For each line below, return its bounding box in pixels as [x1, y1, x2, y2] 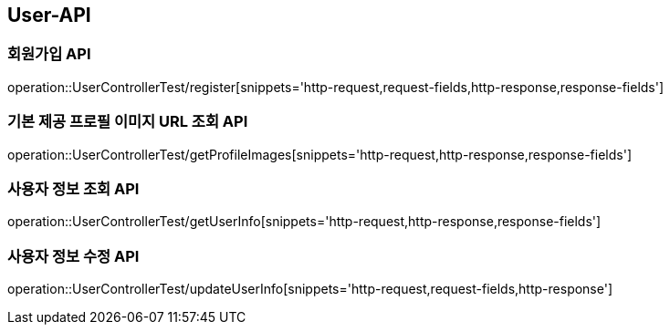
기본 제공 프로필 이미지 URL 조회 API [7, 112, 248, 131]
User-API [7, 4, 91, 26]
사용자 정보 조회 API [7, 179, 140, 198]
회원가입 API [7, 45, 91, 64]
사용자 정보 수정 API [7, 246, 140, 265]
